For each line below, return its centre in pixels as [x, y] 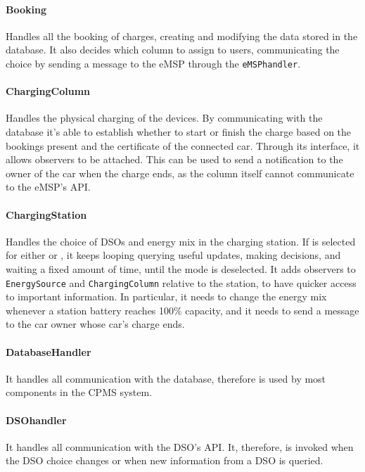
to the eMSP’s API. [48, 187]
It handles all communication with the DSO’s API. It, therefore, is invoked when [180, 446]
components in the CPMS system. [79, 392]
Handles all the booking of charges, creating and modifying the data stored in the [182, 36]
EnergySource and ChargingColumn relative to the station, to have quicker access [181, 282]
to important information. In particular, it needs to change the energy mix [166, 296]
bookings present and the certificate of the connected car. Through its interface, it [183, 145]
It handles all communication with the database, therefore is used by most [166, 378]
